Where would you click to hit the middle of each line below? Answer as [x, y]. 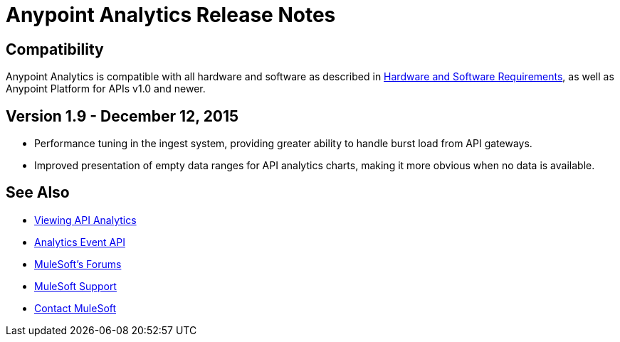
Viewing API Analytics [85, 220]
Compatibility [55, 49]
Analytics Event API [80, 242]
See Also [38, 193]
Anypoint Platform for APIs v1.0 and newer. [106, 89]
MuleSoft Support [75, 286]
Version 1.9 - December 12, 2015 [122, 116]
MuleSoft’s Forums [78, 264]
